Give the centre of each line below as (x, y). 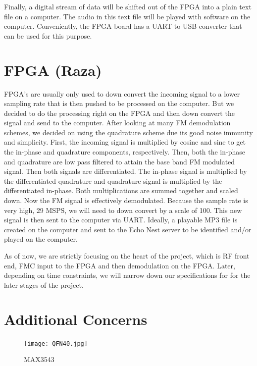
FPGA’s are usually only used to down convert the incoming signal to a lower (122, 93)
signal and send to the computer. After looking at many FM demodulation (117, 123)
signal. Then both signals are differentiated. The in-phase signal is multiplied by (126, 171)
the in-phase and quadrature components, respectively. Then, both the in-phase (125, 152)
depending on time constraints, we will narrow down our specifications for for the (127, 275)
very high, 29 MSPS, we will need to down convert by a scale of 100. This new (123, 210)
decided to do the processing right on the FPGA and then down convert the (119, 113)
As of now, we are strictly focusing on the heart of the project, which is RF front (127, 256)
